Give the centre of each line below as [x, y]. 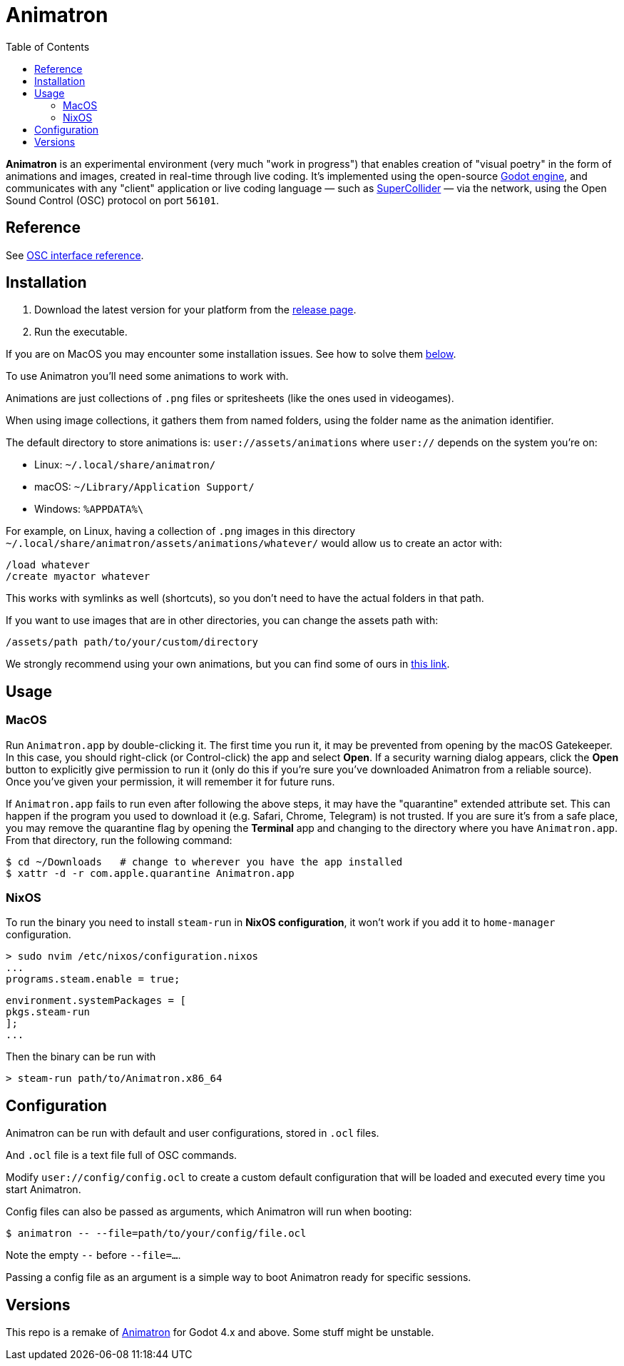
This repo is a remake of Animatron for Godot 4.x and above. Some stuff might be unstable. [220, 1332]
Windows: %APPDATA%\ [89, 509]
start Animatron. [44, 1190]
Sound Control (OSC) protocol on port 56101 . [113, 200]
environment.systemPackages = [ [96, 1001]
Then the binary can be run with [81, 1057]
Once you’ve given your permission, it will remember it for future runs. [170, 781]
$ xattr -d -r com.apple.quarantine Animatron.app [150, 873]
